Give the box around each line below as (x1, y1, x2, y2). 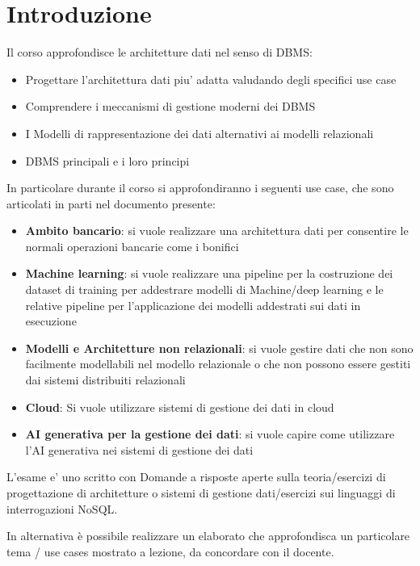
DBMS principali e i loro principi (25, 152, 190, 169)
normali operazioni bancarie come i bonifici (25, 237, 239, 254)
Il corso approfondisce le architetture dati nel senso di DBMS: (6, 44, 313, 61)
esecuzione (25, 312, 77, 329)
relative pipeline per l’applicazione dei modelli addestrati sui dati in (25, 296, 361, 313)
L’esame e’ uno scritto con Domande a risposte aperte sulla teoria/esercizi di (6, 468, 386, 485)
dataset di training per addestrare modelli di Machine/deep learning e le (25, 281, 384, 298)
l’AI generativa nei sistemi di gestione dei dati (25, 441, 254, 458)
